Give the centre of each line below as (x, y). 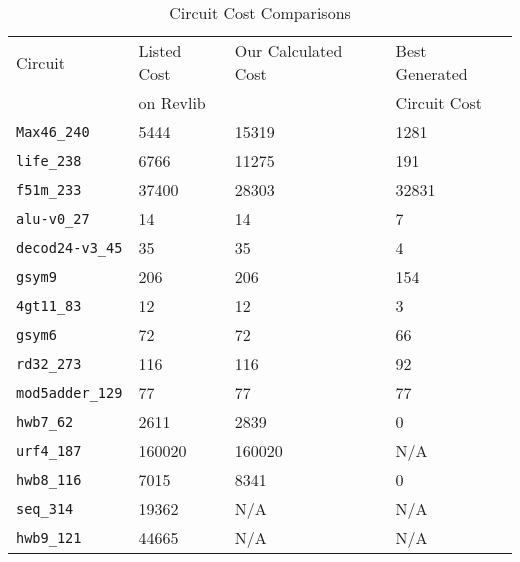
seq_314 (45, 508)
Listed (160, 50)
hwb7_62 (45, 421)
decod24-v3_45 (69, 247)
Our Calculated (288, 50)
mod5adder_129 (69, 392)
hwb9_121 (49, 537)
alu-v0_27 (53, 218)
